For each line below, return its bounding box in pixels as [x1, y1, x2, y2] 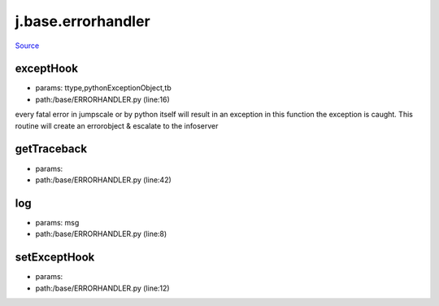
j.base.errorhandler [15, 12, 150, 30]
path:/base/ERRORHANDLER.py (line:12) [35, 283, 170, 293]
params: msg [35, 217, 80, 227]
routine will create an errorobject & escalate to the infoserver [15, 120, 219, 130]
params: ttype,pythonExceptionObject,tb [35, 83, 172, 93]
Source [15, 41, 40, 50]
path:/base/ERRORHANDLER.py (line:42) [35, 175, 172, 185]
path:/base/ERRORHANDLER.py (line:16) [35, 94, 170, 104]
